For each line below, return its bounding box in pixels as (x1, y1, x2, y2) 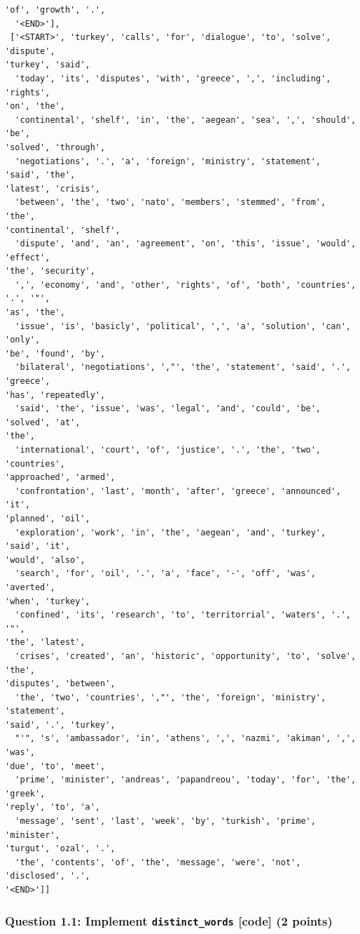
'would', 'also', (5, 554, 85, 565)
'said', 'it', (5, 541, 71, 552)
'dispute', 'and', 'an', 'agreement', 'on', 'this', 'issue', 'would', (15, 239, 356, 249)
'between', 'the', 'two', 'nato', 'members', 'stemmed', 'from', (15, 197, 326, 208)
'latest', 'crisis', (5, 183, 101, 194)
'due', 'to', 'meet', (5, 761, 106, 771)
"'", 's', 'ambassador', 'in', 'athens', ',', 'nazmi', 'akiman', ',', (15, 733, 356, 744)
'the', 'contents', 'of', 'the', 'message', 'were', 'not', (15, 857, 301, 867)
